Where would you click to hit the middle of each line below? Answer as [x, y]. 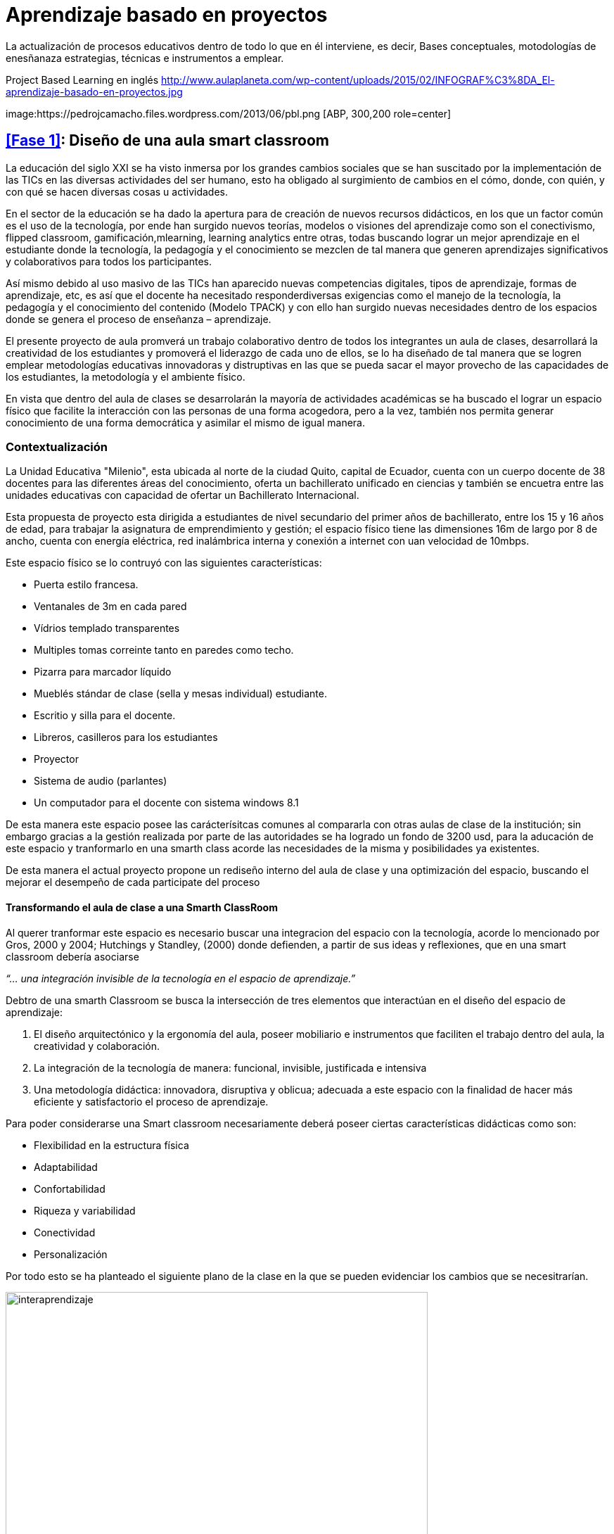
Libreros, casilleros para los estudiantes [126, 737]
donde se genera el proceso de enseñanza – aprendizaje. [139, 319]
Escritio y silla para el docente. [105, 716]
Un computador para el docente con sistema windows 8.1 [166, 803]
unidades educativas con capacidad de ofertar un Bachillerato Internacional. [183, 495]
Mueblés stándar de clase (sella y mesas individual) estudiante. [180, 694]
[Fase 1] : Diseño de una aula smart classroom [167, 141]
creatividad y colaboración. [97, 1046]
